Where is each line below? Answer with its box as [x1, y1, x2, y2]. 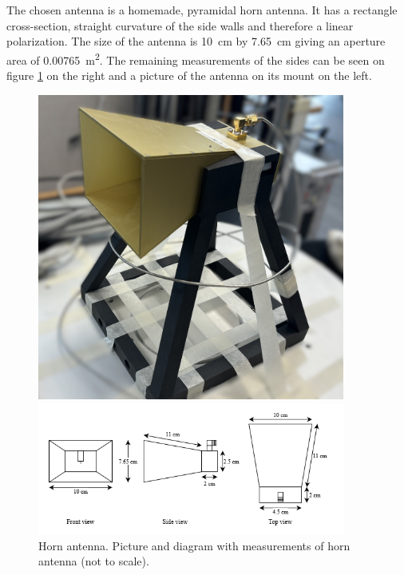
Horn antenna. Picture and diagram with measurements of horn [38, 537, 351, 553]
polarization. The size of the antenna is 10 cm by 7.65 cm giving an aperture [6, 33, 386, 50]
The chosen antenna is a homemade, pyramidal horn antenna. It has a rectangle [6, 2, 398, 18]
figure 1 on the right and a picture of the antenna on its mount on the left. [6, 67, 372, 84]
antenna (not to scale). [38, 553, 149, 569]
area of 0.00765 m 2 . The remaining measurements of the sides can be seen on [6, 49, 385, 68]
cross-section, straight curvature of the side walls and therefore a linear [6, 17, 354, 34]
